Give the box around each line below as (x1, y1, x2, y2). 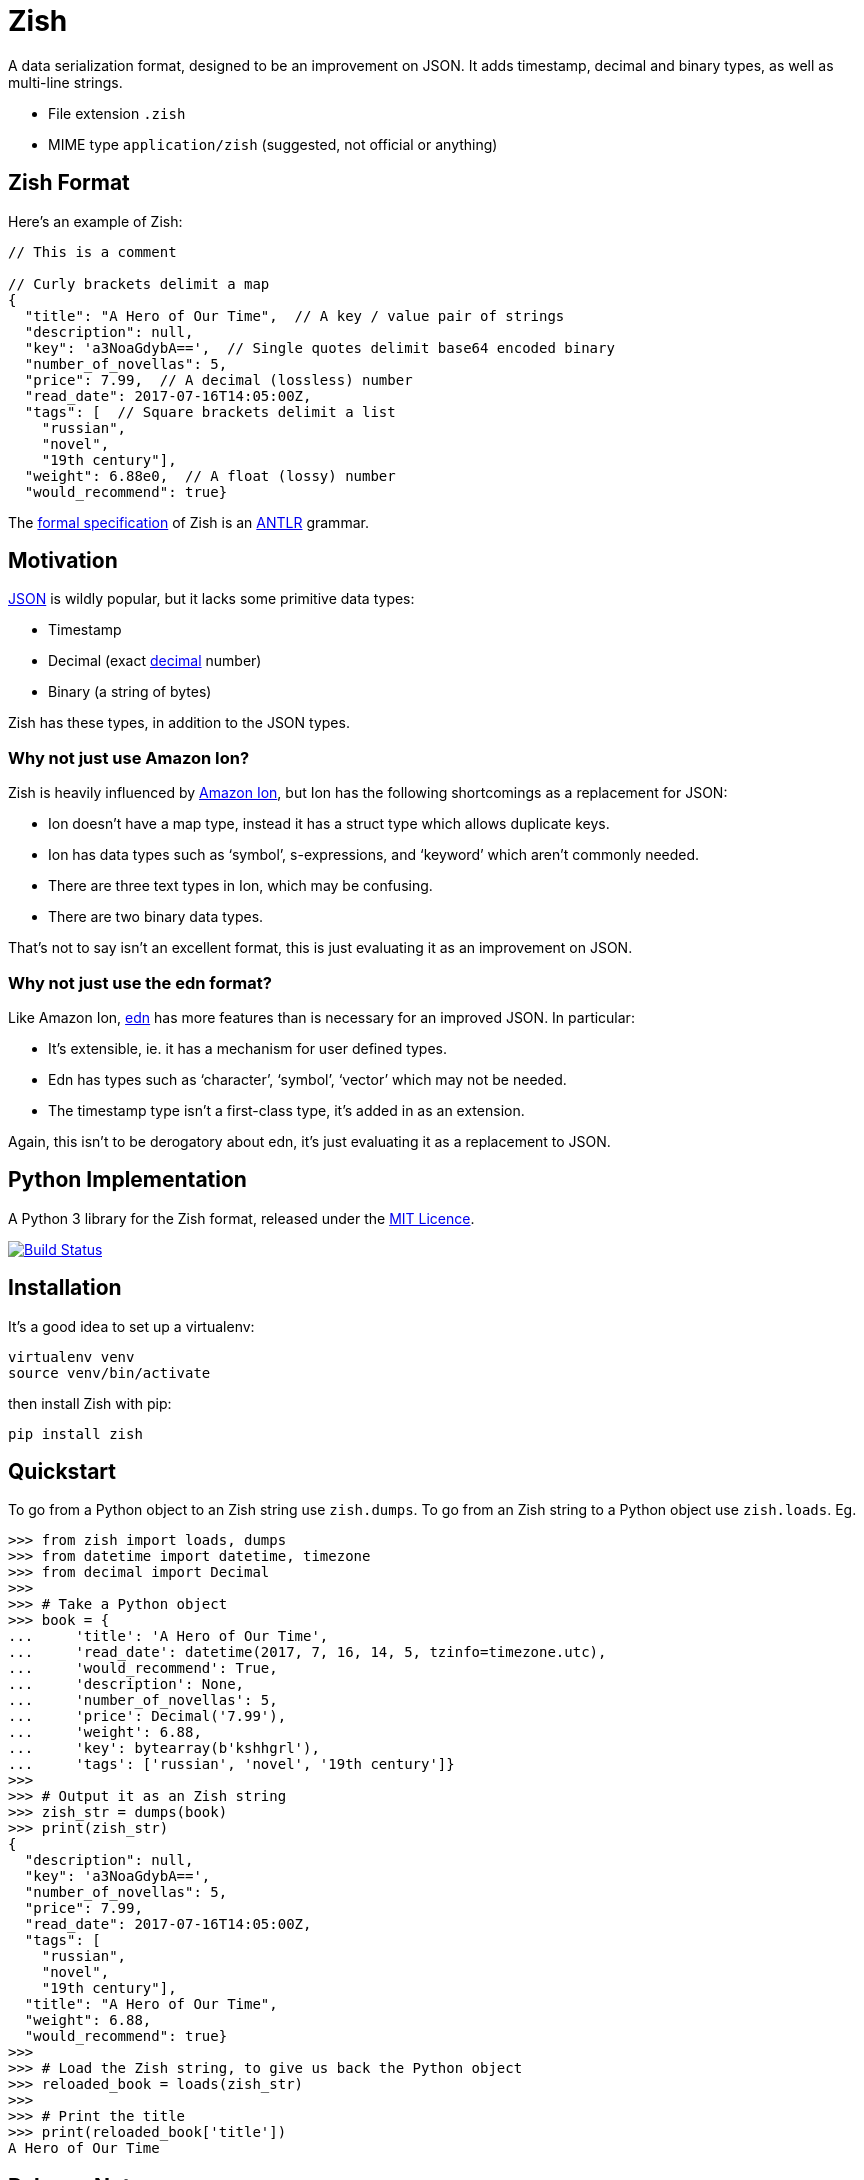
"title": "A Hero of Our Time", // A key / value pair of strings (24, 307, 565, 324)
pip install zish (8, 1425, 143, 1442)
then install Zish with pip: (8, 1394, 172, 1412)
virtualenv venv (8, 1348, 135, 1365)
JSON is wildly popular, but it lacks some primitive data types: (8, 590, 415, 608)
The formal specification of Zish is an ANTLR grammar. (8, 513, 369, 531)
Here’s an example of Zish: (8, 212, 183, 230)
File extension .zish (48, 104, 186, 122)
